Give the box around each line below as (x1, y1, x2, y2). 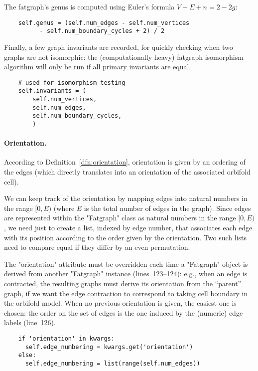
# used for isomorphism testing (18, 79, 126, 86)
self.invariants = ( (18, 87, 86, 95)
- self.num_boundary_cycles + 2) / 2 (39, 27, 165, 35)
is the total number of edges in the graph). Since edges (84, 202, 251, 213)
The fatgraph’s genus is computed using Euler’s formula (4, 1, 175, 11)
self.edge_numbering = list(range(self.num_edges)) (25, 360, 200, 367)
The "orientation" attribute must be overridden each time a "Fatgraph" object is (4, 258, 248, 269)
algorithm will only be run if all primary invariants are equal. (4, 61, 191, 72)
